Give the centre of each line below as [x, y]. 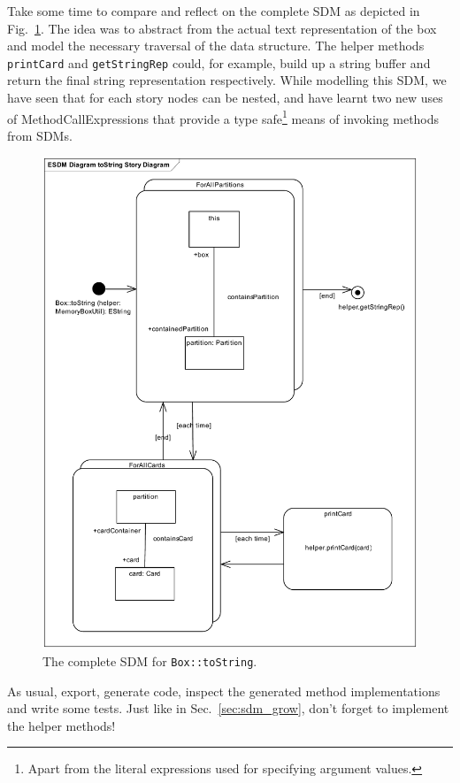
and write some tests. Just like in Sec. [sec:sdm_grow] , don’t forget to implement [228, 708]
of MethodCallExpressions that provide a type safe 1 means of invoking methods [223, 117]
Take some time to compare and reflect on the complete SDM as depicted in [214, 11]
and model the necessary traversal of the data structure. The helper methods [216, 46]
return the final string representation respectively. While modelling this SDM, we [227, 80]
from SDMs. [40, 135]
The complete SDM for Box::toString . [150, 660]
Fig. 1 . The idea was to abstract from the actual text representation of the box [222, 28]
